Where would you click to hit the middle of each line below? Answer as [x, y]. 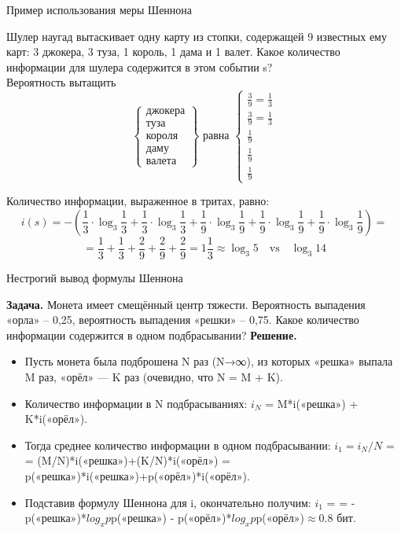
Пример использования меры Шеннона [99, 9]
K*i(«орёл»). [56, 419]
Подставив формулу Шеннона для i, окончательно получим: [168, 502]
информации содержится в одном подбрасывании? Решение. [152, 335]
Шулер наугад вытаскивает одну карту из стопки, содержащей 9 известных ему [197, 36]
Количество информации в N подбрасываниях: [136, 403]
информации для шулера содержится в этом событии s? [140, 66]
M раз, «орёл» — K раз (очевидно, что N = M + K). [154, 376]
